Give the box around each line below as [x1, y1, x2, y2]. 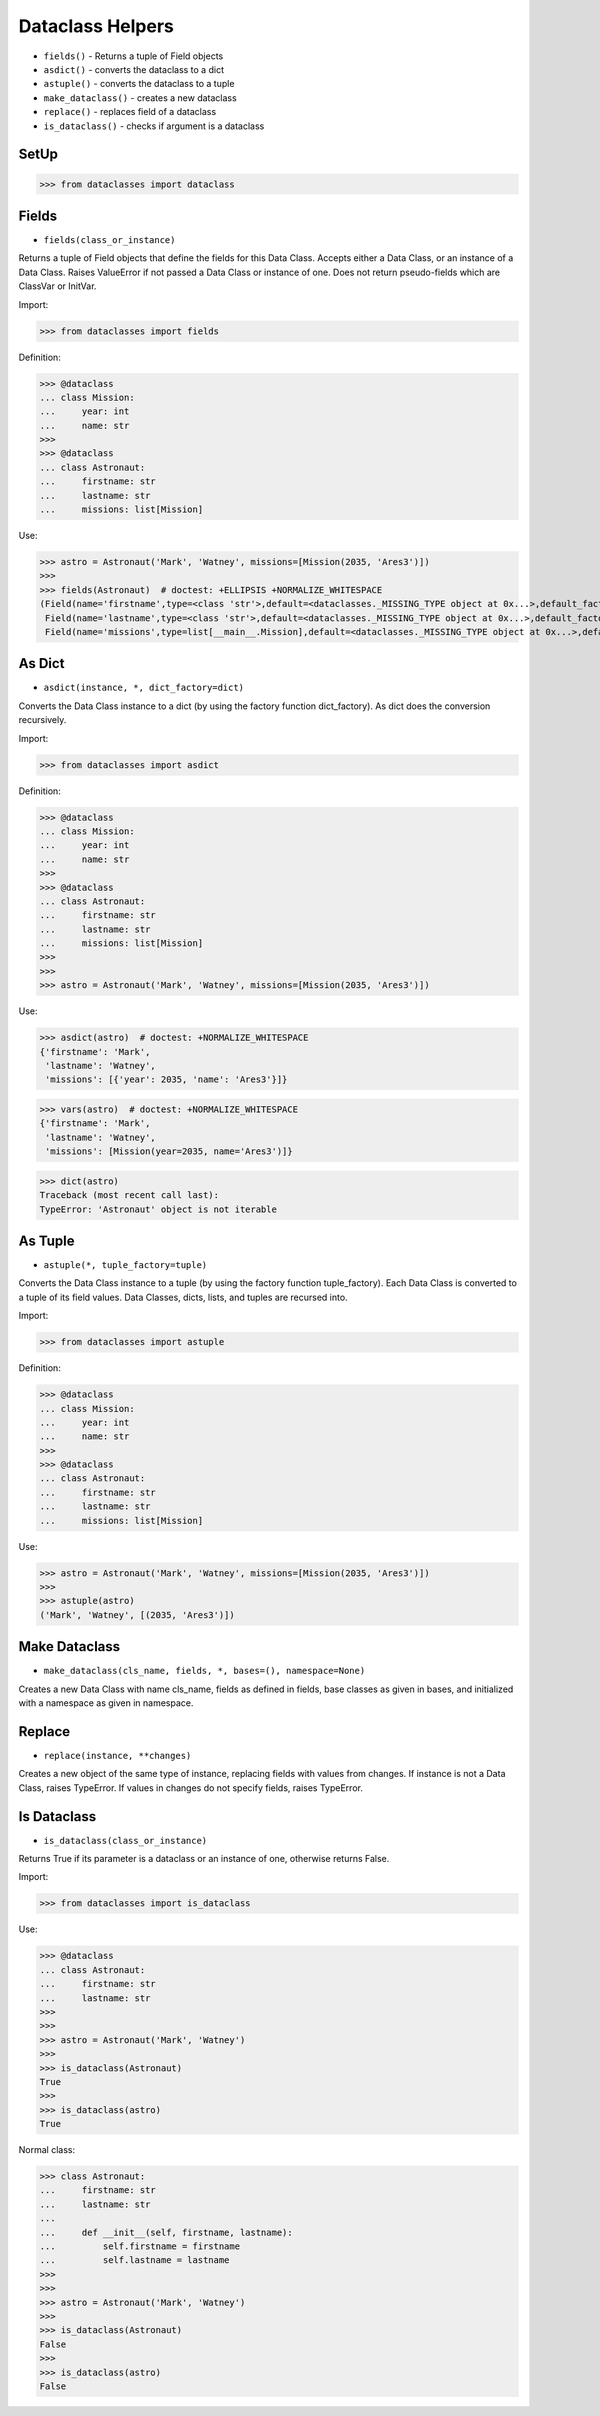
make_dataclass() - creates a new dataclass [43, 91, 237, 104]
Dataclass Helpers [18, 15, 175, 37]
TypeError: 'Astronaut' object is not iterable [39, 1203, 277, 1215]
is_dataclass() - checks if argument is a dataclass [43, 120, 265, 132]
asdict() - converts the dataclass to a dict [43, 63, 225, 75]
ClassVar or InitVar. [18, 280, 97, 292]
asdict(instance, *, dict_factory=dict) [43, 682, 245, 694]
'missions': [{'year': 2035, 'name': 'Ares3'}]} [45, 1074, 288, 1085]
